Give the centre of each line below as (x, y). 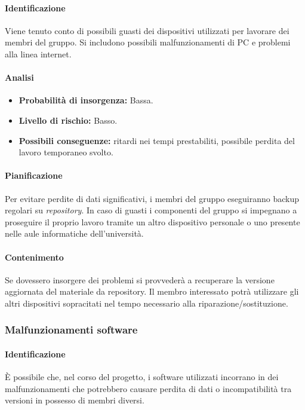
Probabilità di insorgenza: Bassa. (86, 100)
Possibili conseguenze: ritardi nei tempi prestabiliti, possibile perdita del (157, 140)
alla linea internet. (38, 53)
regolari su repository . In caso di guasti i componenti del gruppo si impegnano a (151, 210)
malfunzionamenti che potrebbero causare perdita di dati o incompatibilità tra (148, 388)
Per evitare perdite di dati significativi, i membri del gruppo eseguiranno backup (152, 198)
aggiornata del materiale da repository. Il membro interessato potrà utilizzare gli (152, 291)
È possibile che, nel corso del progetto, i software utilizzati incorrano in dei (142, 377)
